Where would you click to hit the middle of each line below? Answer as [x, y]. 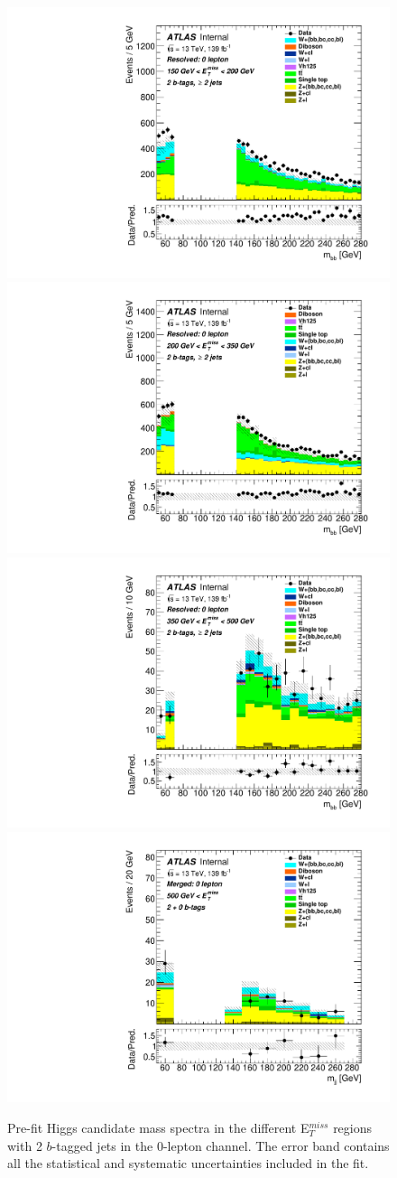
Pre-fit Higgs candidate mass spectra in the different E [158, 1127]
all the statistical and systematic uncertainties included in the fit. [188, 1163]
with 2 [25, 1145]
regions [353, 1127]
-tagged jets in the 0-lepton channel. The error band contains [221, 1145]
